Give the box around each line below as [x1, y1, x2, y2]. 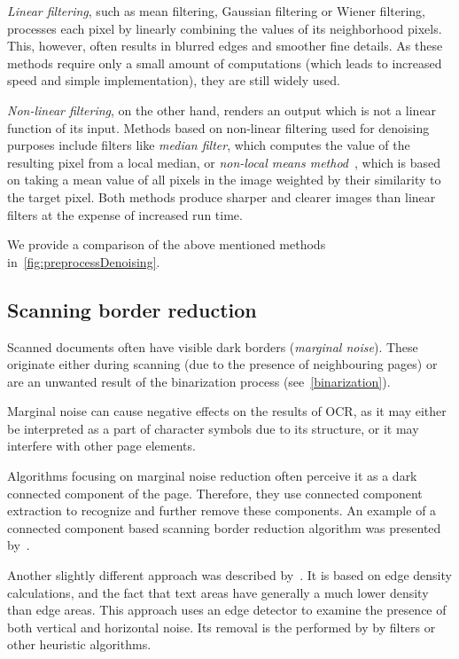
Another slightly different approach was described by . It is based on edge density [7, 566, 452, 584]
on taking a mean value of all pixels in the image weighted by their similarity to [7, 170, 441, 189]
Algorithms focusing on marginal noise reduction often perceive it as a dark [7, 467, 417, 485]
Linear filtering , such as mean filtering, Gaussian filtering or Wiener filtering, [7, 2, 425, 20]
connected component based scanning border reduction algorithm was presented [7, 518, 441, 537]
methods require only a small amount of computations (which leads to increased [7, 53, 442, 72]
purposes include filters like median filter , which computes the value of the [7, 136, 410, 154]
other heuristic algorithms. [7, 635, 152, 654]
